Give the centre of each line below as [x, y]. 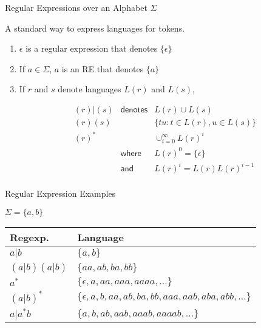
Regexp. [29, 237]
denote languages [90, 89]
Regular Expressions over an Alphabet [76, 7]
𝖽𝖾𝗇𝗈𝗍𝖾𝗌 [134, 110]
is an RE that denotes [103, 68]
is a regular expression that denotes [92, 48]
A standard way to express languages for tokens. [95, 28]
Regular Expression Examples [60, 193]
